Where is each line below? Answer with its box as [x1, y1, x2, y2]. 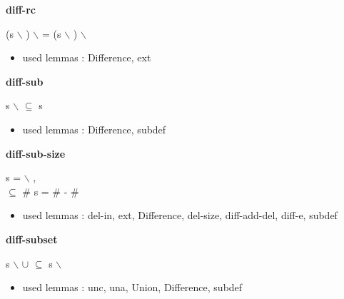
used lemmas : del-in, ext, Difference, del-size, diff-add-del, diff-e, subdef [22, 208, 338, 223]
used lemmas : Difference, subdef [22, 121, 166, 136]
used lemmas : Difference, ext [22, 50, 151, 65]
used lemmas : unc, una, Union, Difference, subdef [22, 280, 243, 295]
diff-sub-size [6, 146, 66, 161]
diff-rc [6, 2, 36, 16]
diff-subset [6, 231, 58, 246]
